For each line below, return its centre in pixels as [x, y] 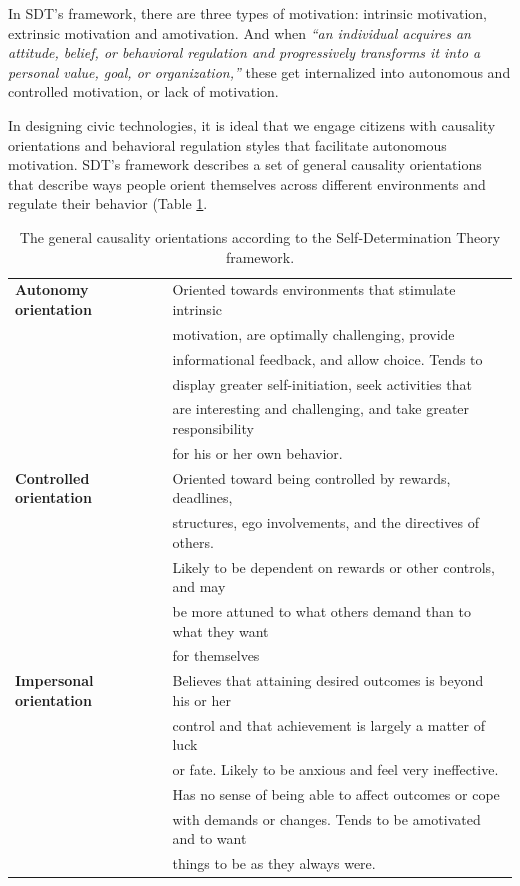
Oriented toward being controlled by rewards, [311, 477]
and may [199, 586]
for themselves [216, 655]
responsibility [213, 427]
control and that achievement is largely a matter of [328, 724]
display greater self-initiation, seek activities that [322, 383]
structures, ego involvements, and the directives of [325, 522]
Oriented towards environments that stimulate [314, 289]
